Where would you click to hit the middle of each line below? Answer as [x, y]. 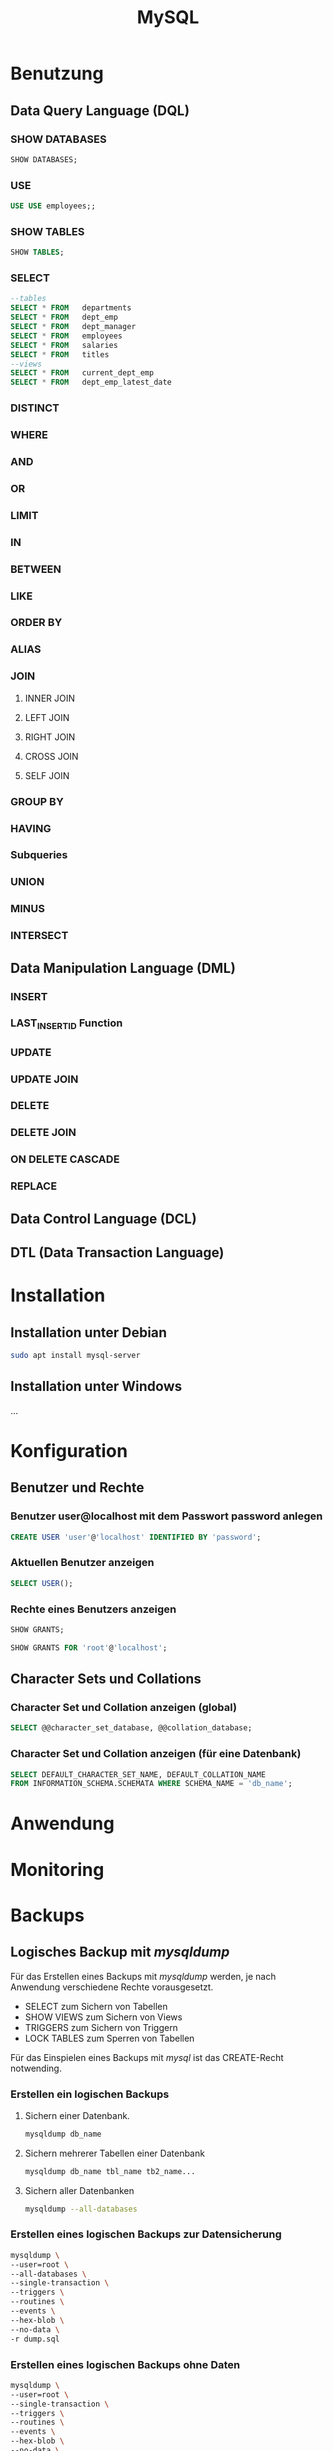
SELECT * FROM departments [71, 308]
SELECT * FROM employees [66, 336]
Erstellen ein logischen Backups [90, 2094]
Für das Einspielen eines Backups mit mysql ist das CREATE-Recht [147, 2057]
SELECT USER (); [42, 1583]
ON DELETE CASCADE [65, 1159]
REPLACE [34, 1186]
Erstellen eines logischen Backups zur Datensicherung [146, 2234]
